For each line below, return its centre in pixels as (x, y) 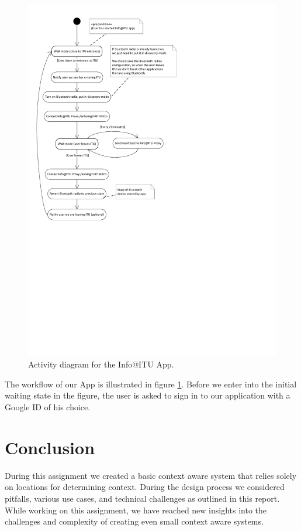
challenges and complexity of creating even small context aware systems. (134, 521)
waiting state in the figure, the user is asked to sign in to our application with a (148, 395)
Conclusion (50, 447)
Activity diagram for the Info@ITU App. (101, 364)
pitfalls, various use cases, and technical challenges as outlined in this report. (142, 498)
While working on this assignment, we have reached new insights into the (136, 510)
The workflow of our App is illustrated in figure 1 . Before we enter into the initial (151, 384)
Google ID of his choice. (48, 407)
